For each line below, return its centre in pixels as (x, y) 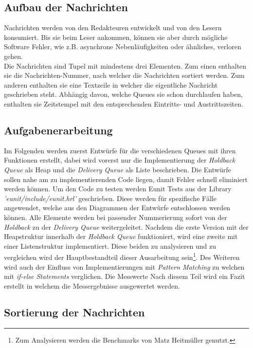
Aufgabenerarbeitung (58, 130)
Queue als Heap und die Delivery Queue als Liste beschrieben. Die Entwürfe (117, 169)
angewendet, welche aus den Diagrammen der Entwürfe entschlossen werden (117, 208)
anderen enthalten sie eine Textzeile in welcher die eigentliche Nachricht (111, 84)
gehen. (13, 56)
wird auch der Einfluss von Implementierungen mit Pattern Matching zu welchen (124, 266)
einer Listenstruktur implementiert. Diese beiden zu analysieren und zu (110, 246)
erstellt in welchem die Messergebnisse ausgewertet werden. (92, 285)
